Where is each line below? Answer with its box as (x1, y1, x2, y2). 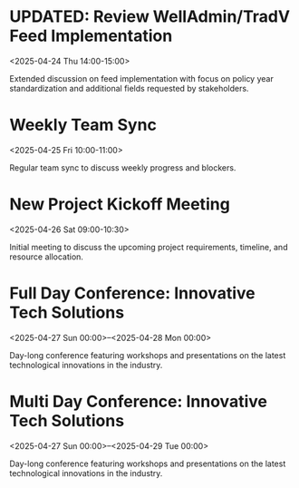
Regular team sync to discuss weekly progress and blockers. (9, 161, 236, 173)
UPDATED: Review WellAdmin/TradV (9, 6, 291, 27)
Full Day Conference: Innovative (9, 283, 256, 303)
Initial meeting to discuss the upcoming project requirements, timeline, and (9, 241, 288, 252)
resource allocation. (9, 251, 84, 262)
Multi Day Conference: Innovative (9, 391, 267, 412)
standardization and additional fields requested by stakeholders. (9, 83, 249, 93)
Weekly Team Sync (9, 115, 157, 135)
